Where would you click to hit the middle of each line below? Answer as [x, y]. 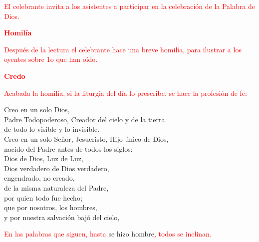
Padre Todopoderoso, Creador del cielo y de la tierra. [86, 119]
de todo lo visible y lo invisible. [52, 129]
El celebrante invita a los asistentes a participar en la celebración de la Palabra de [129, 6]
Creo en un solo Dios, [37, 110]
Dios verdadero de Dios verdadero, [57, 168]
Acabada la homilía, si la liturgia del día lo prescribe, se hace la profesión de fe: [126, 93]
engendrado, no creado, [39, 178]
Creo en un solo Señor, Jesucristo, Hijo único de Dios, [86, 138]
